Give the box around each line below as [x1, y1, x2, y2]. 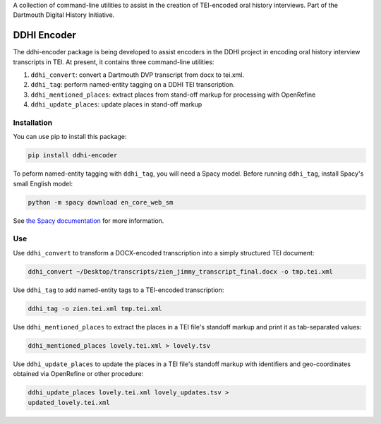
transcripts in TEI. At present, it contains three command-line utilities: [13, 57, 214, 66]
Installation [13, 118, 53, 128]
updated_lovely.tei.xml [28, 399, 111, 406]
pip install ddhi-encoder [28, 152, 118, 159]
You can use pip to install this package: [13, 133, 127, 141]
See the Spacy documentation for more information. [13, 216, 164, 225]
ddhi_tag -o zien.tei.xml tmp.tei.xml [28, 304, 162, 313]
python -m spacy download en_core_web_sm [28, 198, 174, 206]
